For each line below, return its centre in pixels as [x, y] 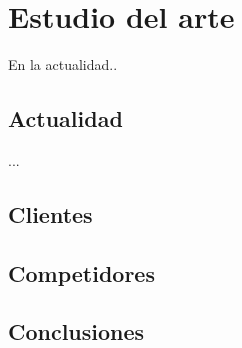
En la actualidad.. [63, 64]
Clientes [50, 213]
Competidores [81, 272]
